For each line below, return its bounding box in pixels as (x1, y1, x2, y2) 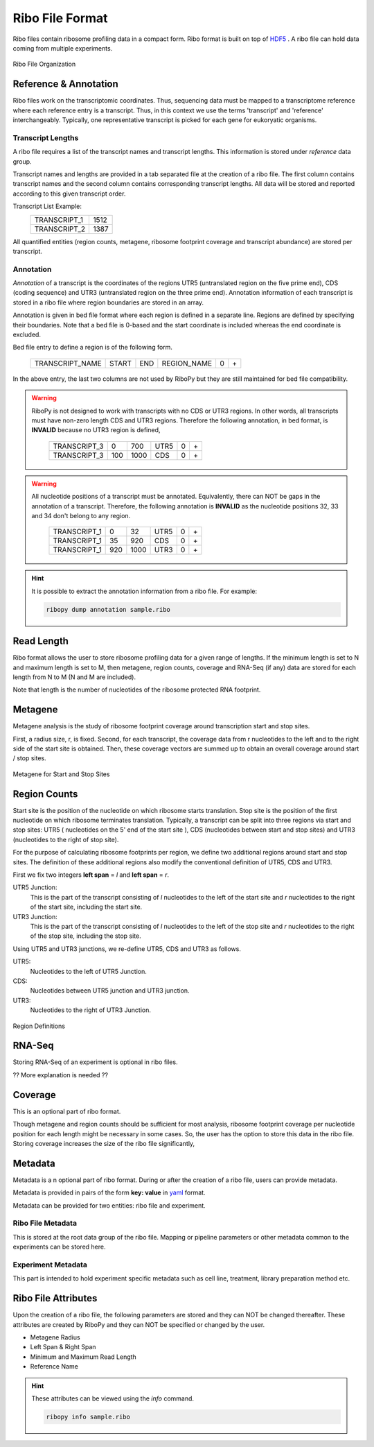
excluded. (12, 330, 42, 339)
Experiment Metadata (12, 1260, 88, 1269)
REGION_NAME (161, 358, 213, 368)
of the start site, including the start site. (30, 902, 143, 911)
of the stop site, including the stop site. (30, 932, 141, 940)
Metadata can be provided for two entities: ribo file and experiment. (12, 1201, 206, 1210)
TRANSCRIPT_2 (34, 224, 86, 234)
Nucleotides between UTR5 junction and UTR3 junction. (30, 986, 190, 995)
